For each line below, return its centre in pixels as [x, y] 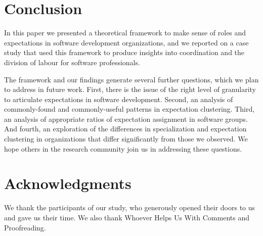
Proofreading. [25, 227]
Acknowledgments [68, 183]
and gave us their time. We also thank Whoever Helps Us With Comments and [127, 217]
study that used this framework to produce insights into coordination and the [124, 52]
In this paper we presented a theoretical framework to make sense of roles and [125, 33]
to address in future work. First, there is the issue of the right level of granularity [130, 89]
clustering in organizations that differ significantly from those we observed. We [126, 139]
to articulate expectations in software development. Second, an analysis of [119, 99]
